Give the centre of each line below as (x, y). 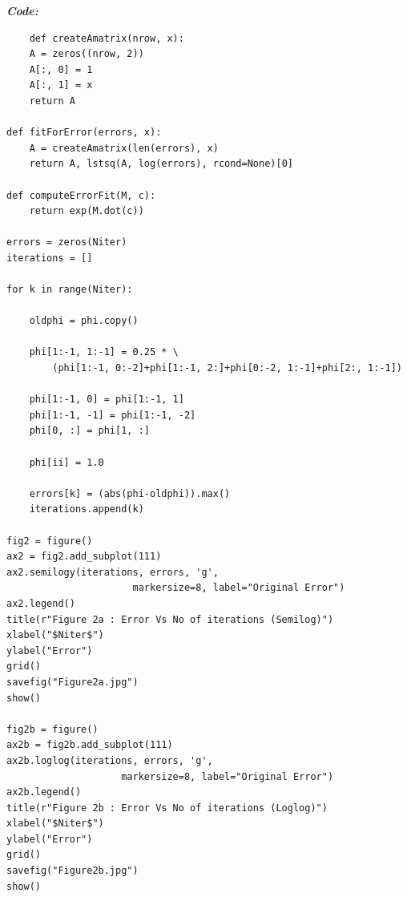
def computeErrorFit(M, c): (81, 195)
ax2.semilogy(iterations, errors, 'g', (113, 572)
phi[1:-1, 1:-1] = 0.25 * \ (104, 352)
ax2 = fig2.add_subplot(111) (84, 557)
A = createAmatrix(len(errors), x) (124, 148)
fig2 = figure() (50, 541)
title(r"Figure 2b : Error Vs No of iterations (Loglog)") (167, 808)
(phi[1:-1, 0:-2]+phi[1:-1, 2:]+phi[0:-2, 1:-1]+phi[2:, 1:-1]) (227, 368)
